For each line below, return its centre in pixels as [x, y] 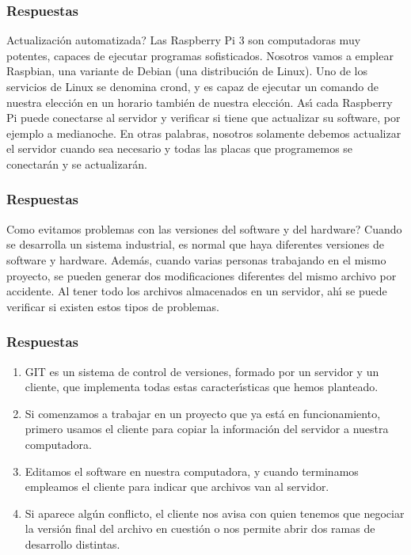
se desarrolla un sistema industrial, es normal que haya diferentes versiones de [195, 244]
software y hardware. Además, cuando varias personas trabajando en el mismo [196, 259]
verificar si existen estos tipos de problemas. [113, 306]
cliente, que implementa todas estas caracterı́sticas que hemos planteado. [202, 387]
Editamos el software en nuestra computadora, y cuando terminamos [192, 471]
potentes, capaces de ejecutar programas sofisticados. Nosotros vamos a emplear [200, 55]
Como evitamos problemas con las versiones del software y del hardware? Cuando [204, 228]
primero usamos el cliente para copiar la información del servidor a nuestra [207, 429]
